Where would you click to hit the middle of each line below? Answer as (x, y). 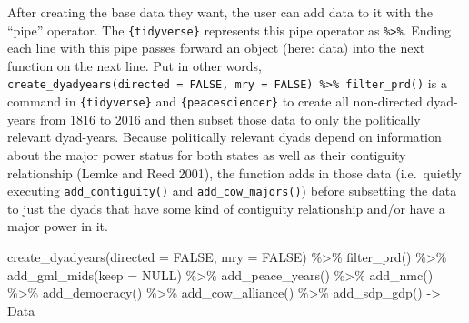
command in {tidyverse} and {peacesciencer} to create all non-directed (215, 101)
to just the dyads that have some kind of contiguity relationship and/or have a (226, 208)
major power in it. (58, 226)
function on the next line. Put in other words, (135, 65)
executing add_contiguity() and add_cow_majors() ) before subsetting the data (232, 191)
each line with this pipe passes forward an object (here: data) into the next (216, 48)
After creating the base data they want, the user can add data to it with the (220, 12)
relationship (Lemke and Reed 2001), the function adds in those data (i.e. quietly (234, 172)
